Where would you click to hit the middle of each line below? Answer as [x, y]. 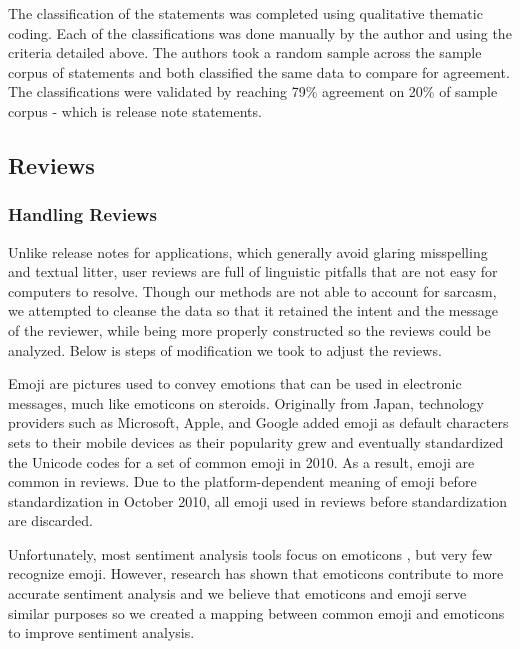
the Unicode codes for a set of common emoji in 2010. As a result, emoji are [241, 461]
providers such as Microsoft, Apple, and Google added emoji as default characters [258, 422]
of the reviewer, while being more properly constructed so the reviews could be [249, 329]
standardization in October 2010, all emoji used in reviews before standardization [258, 500]
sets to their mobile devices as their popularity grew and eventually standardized [256, 441]
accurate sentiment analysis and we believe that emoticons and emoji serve [237, 593]
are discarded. [50, 520]
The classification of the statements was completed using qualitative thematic [245, 13]
